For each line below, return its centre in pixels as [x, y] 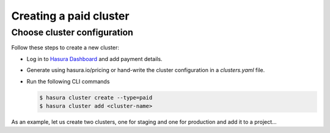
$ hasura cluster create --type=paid [96, 97]
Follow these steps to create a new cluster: [65, 48]
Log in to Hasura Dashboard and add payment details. [94, 59]
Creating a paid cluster [70, 16]
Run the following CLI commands [68, 81]
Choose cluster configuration [72, 32]
